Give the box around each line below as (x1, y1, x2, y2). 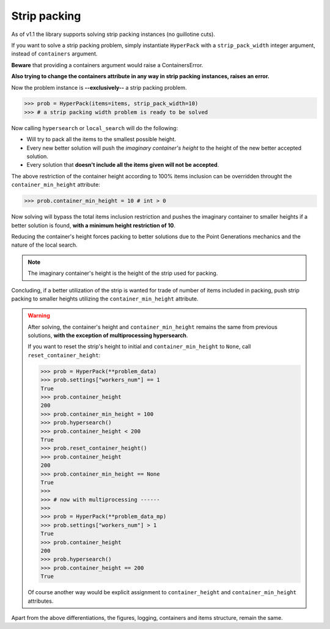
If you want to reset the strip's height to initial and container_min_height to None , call (28, 343, 251, 351)
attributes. (28, 597, 54, 605)
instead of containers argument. (11, 50, 98, 57)
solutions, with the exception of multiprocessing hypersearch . (28, 332, 188, 339)
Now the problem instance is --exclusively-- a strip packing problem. (11, 84, 187, 91)
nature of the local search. (11, 241, 78, 249)
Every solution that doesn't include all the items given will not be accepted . (26, 161, 219, 169)
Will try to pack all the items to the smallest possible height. (26, 136, 177, 143)
